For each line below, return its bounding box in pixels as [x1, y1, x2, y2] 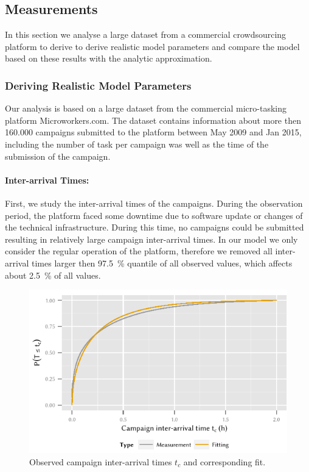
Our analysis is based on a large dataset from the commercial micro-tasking [5, 102, 287, 115]
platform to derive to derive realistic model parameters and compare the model [5, 40, 300, 52]
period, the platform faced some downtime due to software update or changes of [5, 209, 303, 221]
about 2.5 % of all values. [5, 268, 101, 281]
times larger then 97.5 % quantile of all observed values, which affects [32, 256, 293, 269]
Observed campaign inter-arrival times [29, 456, 172, 468]
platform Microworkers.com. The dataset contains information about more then [5, 113, 301, 126]
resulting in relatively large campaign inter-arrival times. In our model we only [5, 232, 298, 245]
